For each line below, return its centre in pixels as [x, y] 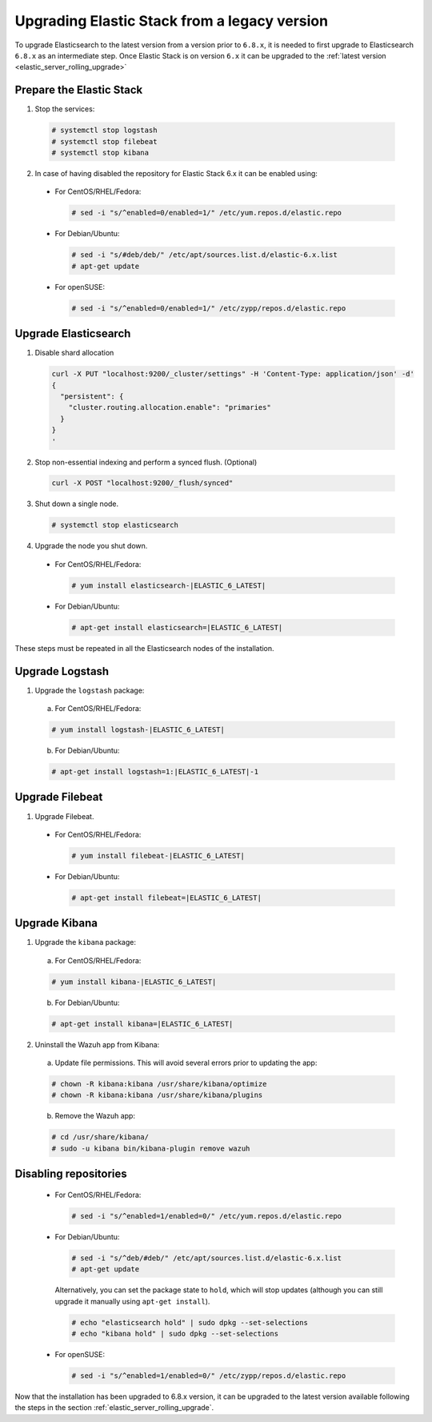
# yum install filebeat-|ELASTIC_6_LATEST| [158, 856]
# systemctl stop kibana [100, 153]
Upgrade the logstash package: [90, 690]
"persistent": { [92, 396]
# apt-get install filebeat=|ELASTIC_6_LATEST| [166, 898]
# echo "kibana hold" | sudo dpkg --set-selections [175, 1334]
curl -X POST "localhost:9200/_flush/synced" [142, 483]
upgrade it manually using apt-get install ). [132, 1301]
